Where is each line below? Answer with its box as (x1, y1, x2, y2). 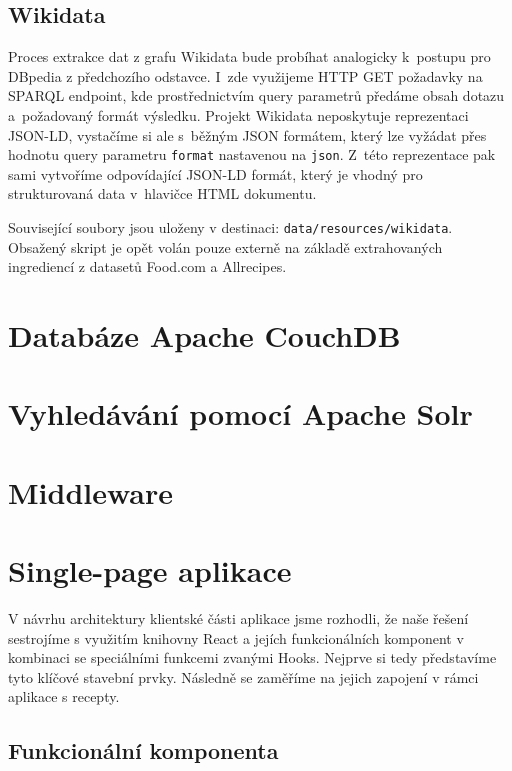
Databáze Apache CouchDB (8, 315, 401, 356)
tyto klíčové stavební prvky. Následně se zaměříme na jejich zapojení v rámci (8, 666, 479, 687)
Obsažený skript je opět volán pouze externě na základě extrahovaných (8, 236, 443, 257)
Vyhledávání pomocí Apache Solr (8, 393, 473, 434)
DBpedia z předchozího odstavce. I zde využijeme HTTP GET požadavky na (8, 65, 483, 86)
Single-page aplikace (8, 550, 292, 591)
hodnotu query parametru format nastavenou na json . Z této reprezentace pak (8, 144, 496, 165)
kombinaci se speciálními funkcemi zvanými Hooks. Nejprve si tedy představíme (8, 647, 497, 668)
